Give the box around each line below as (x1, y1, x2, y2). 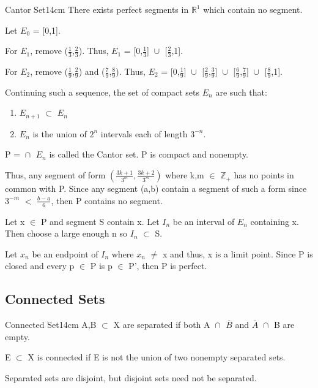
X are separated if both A (113, 318, 210, 331)
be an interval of (172, 215, 235, 227)
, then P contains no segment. (51, 194, 163, 207)
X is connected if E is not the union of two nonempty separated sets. (28, 351, 286, 363)
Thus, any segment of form (5, 169, 106, 181)
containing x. (250, 215, 299, 227)
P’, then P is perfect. (128, 259, 207, 272)
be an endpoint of (32, 247, 98, 260)
